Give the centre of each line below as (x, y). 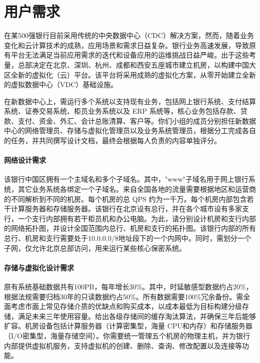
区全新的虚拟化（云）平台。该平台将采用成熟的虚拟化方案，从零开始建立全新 (130, 74)
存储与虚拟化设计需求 (39, 267)
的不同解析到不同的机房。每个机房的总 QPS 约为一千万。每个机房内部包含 (125, 199)
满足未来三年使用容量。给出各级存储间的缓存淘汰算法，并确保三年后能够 (137, 316)
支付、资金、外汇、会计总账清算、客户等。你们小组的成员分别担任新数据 (137, 120)
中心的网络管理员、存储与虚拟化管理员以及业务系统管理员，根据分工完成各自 (130, 130)
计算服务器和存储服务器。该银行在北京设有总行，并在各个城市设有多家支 (130, 209)
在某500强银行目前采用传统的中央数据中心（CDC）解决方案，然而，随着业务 (129, 35)
